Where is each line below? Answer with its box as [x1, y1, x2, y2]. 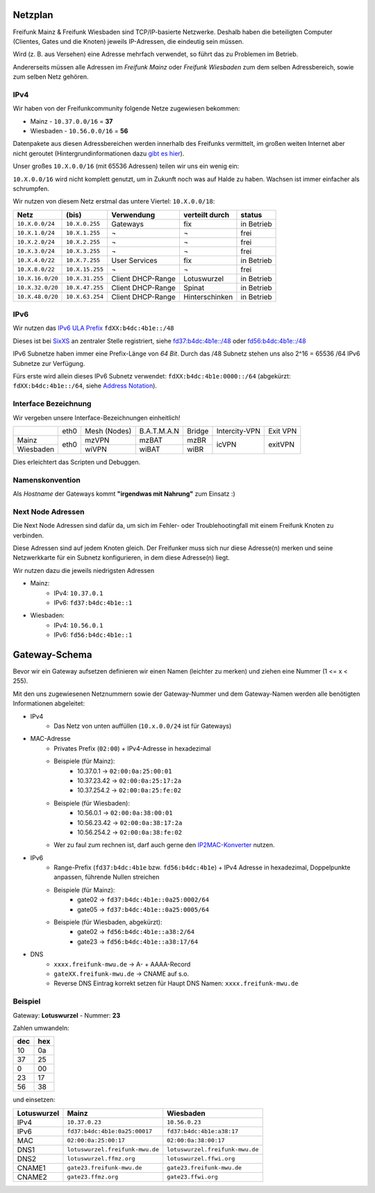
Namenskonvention [12, 475, 81, 485]
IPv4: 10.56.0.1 [53, 621, 103, 629]
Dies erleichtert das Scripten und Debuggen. [12, 458, 141, 466]
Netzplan [12, 9, 53, 21]
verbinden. [12, 531, 44, 540]
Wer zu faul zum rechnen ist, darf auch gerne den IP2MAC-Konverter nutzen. [53, 841, 275, 849]
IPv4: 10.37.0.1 [53, 589, 103, 597]
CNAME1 [17, 1163, 47, 1173]
